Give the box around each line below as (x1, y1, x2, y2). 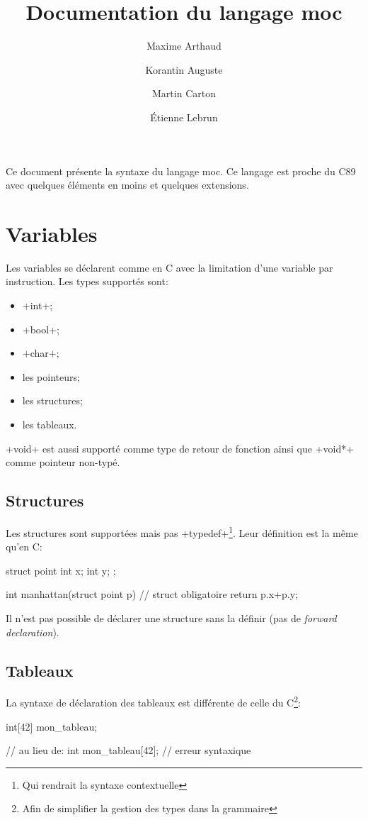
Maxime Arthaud (146, 38, 222, 53)
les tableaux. (22, 416, 77, 431)
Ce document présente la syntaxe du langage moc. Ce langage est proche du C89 (6, 163, 356, 178)
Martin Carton (152, 86, 216, 101)
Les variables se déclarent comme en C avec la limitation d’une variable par (6, 260, 333, 275)
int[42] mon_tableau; (6, 719, 98, 733)
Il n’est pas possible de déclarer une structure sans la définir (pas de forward (6, 610, 337, 625)
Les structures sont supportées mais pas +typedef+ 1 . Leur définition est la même (6, 523, 358, 540)
